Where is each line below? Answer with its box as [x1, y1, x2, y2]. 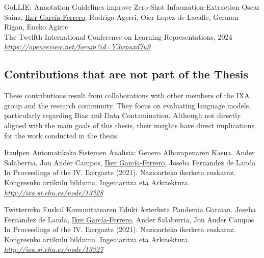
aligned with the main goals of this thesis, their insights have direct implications [4, 120, 255, 130]
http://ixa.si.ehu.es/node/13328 [4, 187, 103, 197]
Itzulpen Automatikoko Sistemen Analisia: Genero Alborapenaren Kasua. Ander [4, 147, 255, 158]
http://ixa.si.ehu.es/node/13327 [4, 244, 103, 254]
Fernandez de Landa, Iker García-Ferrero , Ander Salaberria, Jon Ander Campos [4, 214, 254, 224]
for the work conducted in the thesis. [4, 130, 119, 140]
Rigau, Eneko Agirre [4, 21, 68, 32]
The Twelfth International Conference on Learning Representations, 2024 [4, 31, 232, 42]
